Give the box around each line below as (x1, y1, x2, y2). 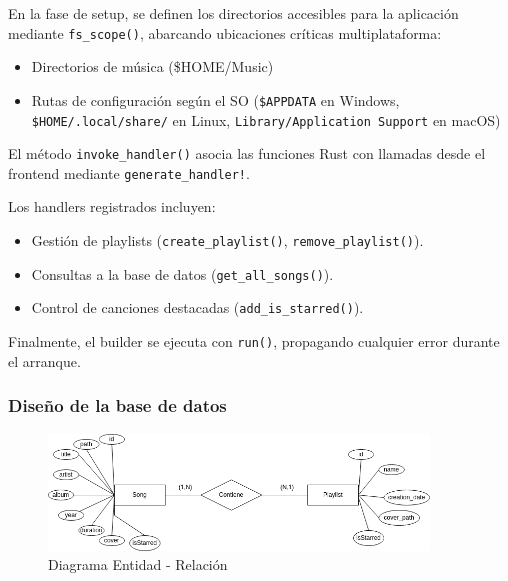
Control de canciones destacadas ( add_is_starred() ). (31, 297, 364, 318)
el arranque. (8, 350, 81, 371)
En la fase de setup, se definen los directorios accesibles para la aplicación (8, 3, 459, 23)
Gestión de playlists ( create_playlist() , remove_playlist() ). (31, 230, 424, 251)
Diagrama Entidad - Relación (48, 554, 228, 575)
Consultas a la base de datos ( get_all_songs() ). (31, 263, 334, 284)
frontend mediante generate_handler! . (8, 162, 250, 183)
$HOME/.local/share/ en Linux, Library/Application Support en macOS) (31, 109, 501, 130)
